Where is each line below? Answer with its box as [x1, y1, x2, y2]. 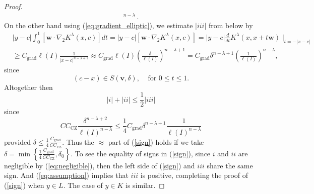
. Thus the [62, 136, 94, 147]
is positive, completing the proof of [140, 170, 248, 180]
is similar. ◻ [125, 179, 165, 190]
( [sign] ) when [4, 179, 44, 190]
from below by [209, 20, 253, 30]
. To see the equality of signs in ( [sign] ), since [71, 148, 211, 158]
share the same [207, 160, 253, 170]
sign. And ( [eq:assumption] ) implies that [4, 170, 129, 180]
